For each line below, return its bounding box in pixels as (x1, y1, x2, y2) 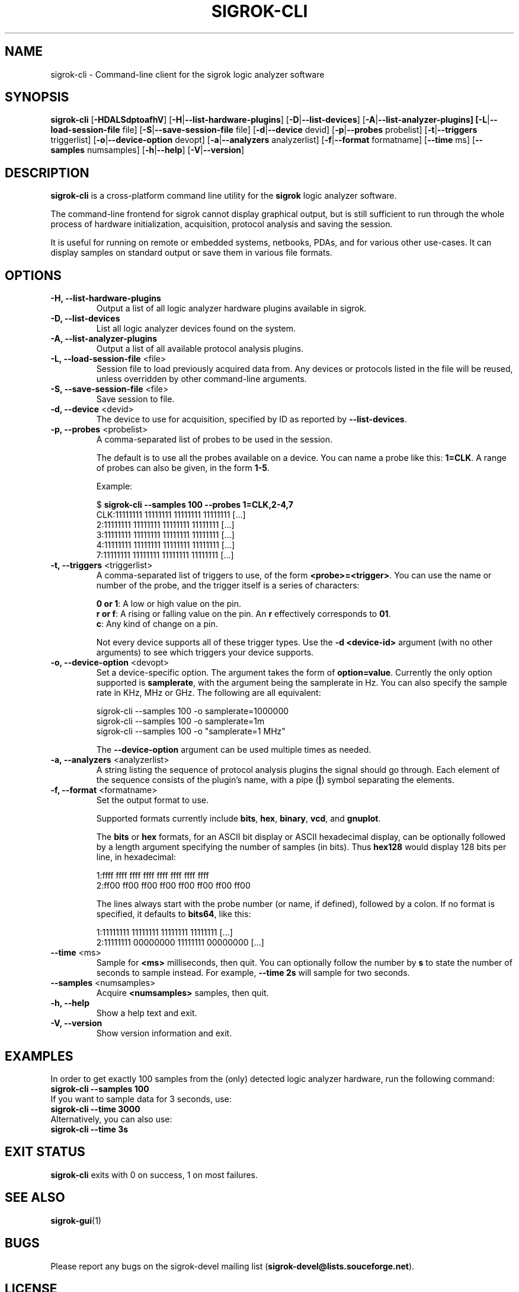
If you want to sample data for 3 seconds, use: (50, 1093, 232, 1104)
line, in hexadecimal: (96, 852, 176, 863)
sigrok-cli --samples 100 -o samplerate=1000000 (96, 706, 289, 717)
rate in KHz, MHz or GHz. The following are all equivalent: (96, 688, 321, 698)
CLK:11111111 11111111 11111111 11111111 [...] (96, 510, 246, 520)
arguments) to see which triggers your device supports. (96, 647, 314, 658)
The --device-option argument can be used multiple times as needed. (96, 744, 371, 755)
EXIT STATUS (5, 1144, 85, 1160)
